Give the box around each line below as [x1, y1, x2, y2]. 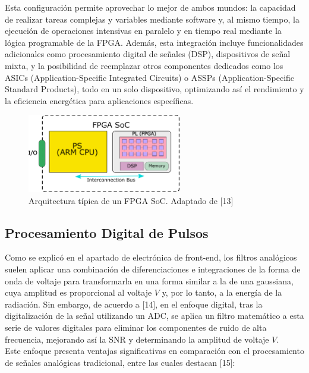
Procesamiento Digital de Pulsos [5, 223, 209, 242]
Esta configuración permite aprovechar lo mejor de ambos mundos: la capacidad [5, 1, 296, 13]
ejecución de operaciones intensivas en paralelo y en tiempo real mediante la [5, 24, 282, 37]
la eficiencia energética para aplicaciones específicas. [5, 94, 194, 106]
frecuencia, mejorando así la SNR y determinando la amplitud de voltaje [5, 333, 269, 345]
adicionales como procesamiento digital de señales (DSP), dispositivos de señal [5, 48, 291, 60]
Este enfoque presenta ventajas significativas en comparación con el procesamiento [5, 344, 304, 357]
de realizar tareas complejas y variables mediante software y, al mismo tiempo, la [5, 12, 299, 25]
